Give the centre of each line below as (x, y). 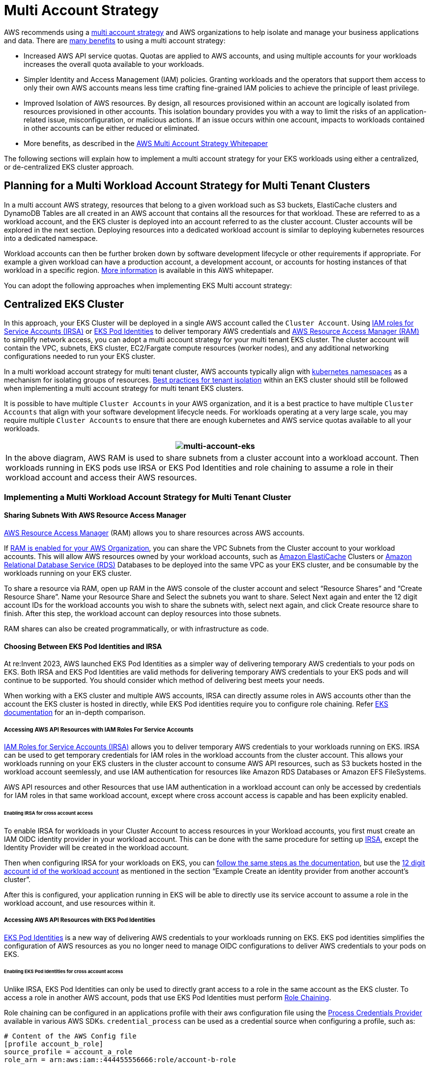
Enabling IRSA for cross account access (48, 813)
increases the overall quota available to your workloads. (114, 64)
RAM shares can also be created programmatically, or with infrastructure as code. (136, 629)
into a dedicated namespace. (51, 238)
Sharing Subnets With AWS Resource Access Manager (95, 515)
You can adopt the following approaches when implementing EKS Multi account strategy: (148, 285)
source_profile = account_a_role (68, 1052)
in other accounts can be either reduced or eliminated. (112, 128)
